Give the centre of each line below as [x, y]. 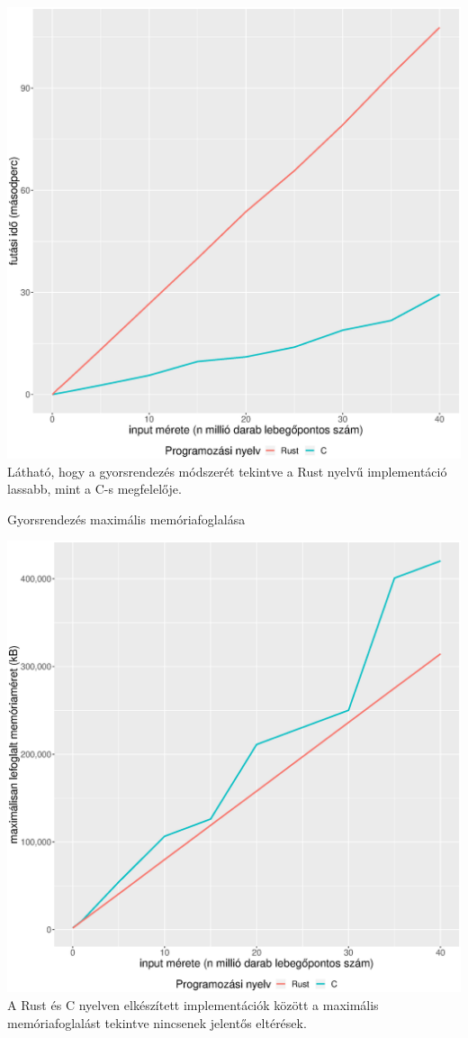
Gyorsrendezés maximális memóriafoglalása [126, 519]
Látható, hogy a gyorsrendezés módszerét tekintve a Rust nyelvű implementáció [227, 471]
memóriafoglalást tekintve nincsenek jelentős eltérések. [157, 1022]
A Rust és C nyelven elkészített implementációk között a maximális [193, 1005]
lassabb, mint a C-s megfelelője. [94, 489]
